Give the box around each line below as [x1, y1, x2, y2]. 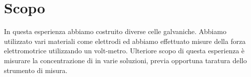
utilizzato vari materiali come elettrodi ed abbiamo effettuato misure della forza [4, 36, 246, 46]
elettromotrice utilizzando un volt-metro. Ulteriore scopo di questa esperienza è [4, 45, 245, 56]
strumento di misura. [4, 65, 68, 75]
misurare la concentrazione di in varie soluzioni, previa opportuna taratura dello [4, 55, 247, 65]
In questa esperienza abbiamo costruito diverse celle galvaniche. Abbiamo [4, 26, 227, 37]
